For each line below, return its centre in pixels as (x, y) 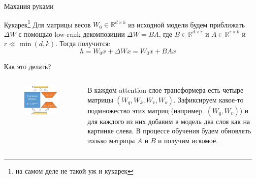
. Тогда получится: (83, 43)
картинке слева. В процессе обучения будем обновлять (169, 131)
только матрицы (111, 140)
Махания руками (29, 6)
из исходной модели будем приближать (187, 24)
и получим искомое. (188, 140)
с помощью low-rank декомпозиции (72, 34)
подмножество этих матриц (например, (146, 110)
